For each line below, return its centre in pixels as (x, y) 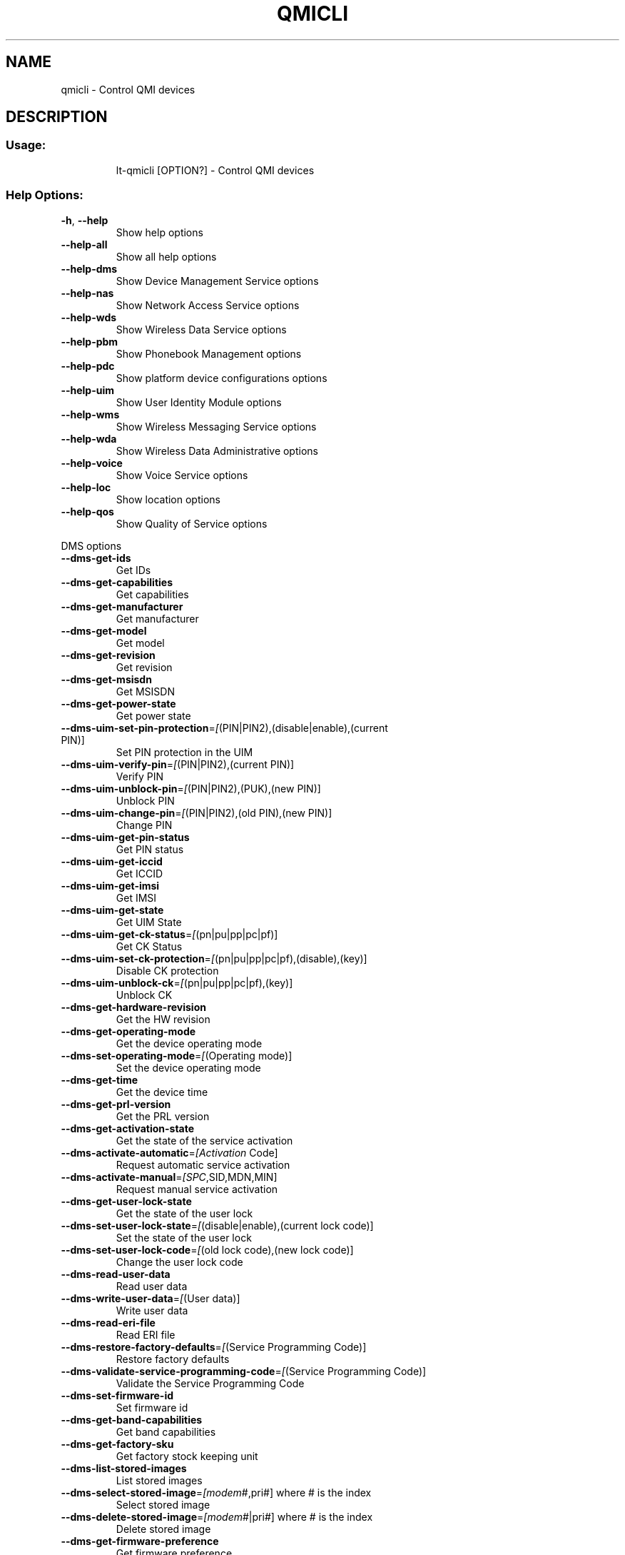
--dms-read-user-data (116, 1274)
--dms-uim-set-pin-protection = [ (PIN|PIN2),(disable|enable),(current (224, 728)
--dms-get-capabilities (117, 582)
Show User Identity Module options (199, 402)
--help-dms (89, 268)
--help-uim (87, 390)
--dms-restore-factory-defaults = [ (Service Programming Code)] (214, 1347)
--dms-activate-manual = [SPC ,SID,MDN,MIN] (169, 1177)
